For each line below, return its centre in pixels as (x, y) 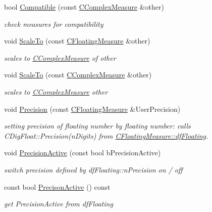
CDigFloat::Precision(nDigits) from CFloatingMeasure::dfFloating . (106, 135)
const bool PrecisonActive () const (57, 186)
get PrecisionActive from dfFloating (59, 204)
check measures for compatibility (54, 24)
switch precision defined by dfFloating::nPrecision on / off (93, 169)
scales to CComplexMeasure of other (60, 57)
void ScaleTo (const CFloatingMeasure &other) (77, 41)
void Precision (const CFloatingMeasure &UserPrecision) (92, 109)
